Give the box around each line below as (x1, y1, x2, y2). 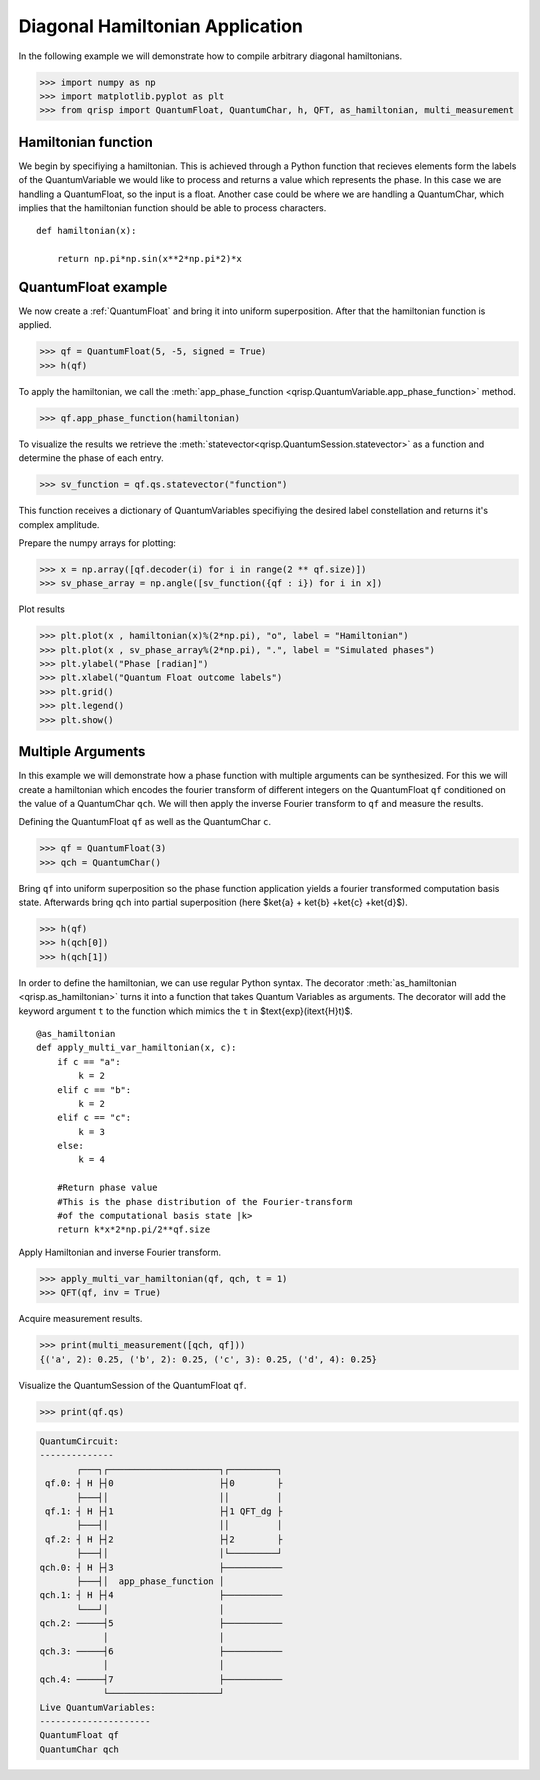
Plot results (18, 603, 65, 615)
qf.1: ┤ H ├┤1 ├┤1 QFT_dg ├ (45, 1506, 283, 1517)
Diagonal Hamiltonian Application (18, 15, 304, 37)
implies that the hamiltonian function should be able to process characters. (18, 201, 327, 214)
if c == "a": (56, 1056, 121, 1067)
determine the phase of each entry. (18, 452, 164, 464)
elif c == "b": (56, 1084, 132, 1095)
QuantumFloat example (18, 278, 168, 295)
